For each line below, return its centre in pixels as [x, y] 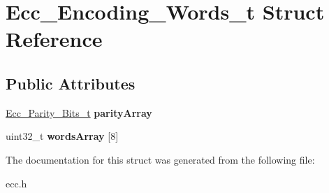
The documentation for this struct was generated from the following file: [160, 159]
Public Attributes [71, 83]
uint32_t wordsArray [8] [62, 136]
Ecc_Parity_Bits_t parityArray [79, 112]
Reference [54, 39]
